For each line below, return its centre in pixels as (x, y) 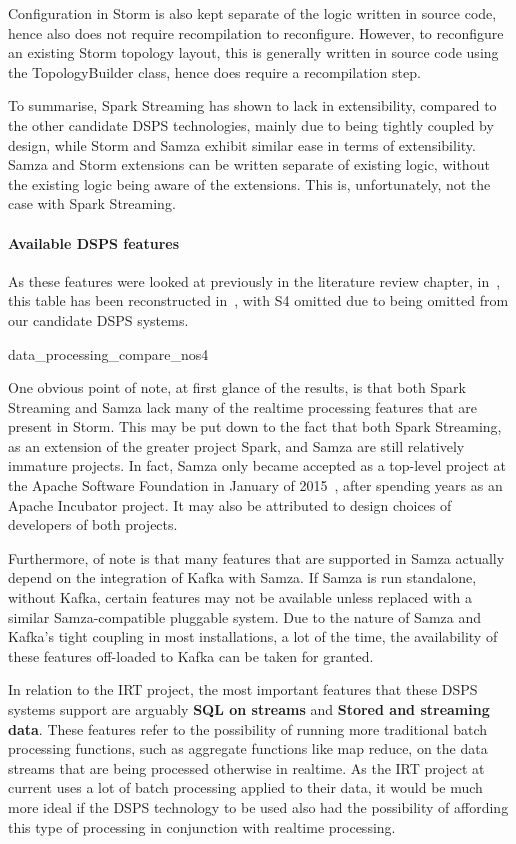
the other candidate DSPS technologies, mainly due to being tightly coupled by (251, 124)
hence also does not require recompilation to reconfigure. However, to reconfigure (256, 32)
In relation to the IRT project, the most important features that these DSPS (243, 689)
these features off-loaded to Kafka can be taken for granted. (191, 655)
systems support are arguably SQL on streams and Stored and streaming (249, 709)
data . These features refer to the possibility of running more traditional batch (248, 728)
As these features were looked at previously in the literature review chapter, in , (254, 280)
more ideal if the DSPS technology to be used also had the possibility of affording (258, 806)
